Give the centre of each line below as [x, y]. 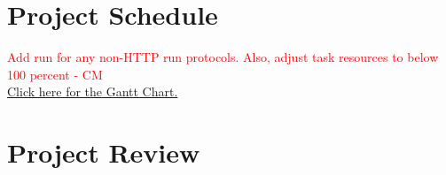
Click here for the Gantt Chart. [93, 91]
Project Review [104, 152]
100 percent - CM [55, 74]
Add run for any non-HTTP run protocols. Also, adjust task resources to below [223, 57]
